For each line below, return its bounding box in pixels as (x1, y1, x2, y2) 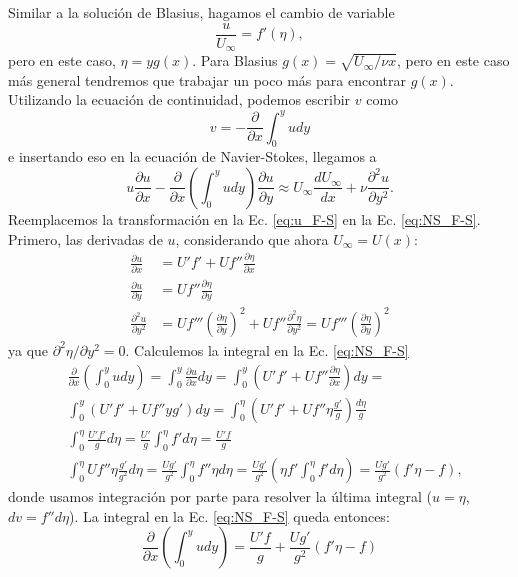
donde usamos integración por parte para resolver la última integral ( (8, 486, 433, 507)
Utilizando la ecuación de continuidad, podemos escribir (8, 89, 351, 110)
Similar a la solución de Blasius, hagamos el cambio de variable (8, 2, 395, 22)
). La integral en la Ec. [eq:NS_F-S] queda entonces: (69, 505, 390, 526)
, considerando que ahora (175, 228, 329, 249)
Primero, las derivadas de (8, 228, 163, 249)
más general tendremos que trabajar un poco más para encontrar (8, 69, 406, 90)
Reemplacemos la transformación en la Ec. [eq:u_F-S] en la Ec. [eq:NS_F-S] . (8, 208, 481, 229)
